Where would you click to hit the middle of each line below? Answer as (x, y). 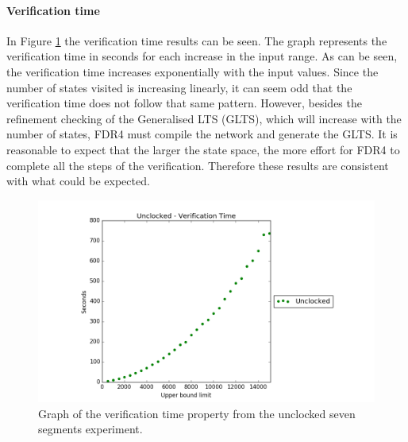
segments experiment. (90, 429)
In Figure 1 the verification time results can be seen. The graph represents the (197, 40)
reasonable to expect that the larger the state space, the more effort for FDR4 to (203, 149)
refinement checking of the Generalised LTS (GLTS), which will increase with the (204, 118)
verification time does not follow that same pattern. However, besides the (184, 103)
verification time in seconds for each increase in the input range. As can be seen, (202, 56)
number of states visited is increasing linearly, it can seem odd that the (179, 87)
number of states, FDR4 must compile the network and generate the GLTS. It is (202, 134)
